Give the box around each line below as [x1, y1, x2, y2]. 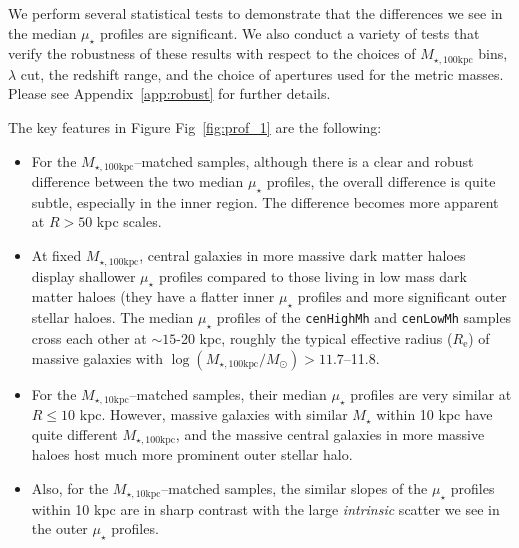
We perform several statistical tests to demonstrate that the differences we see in [8, 3, 503, 23]
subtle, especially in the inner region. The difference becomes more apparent [31, 191, 499, 212]
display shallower [31, 265, 136, 286]
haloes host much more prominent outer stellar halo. [31, 444, 353, 465]
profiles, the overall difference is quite [266, 171, 496, 192]
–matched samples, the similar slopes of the [161, 477, 428, 498]
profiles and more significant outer [297, 286, 507, 307]
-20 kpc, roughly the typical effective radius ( [176, 327, 453, 348]
